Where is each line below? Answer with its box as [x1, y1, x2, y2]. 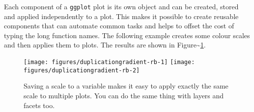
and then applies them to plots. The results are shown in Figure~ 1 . [4, 40, 206, 50]
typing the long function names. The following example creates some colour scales [4, 30, 250, 40]
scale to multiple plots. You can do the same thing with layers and [24, 90, 224, 100]
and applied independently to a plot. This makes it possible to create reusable [4, 11, 239, 21]
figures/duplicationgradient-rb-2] [24, 67, 140, 74]
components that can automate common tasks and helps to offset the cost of [4, 21, 234, 31]
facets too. [24, 100, 55, 110]
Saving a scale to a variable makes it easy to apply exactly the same [24, 81, 228, 91]
